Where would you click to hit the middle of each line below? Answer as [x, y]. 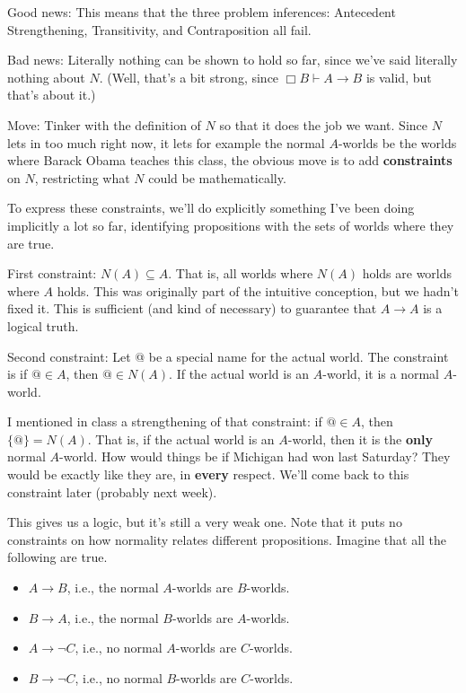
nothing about [46, 77]
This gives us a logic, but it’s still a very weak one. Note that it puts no [205, 522]
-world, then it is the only [360, 439]
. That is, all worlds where [241, 273]
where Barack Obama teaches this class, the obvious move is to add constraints [230, 160]
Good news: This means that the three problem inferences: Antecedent [202, 12]
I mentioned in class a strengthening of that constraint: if [165, 421]
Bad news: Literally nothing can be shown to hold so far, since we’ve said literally [233, 60]
